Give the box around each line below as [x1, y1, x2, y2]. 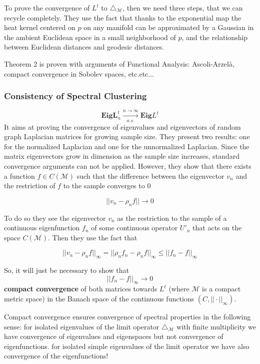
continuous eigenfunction [4, 222, 80, 233]
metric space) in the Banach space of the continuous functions [4, 293, 194, 304]
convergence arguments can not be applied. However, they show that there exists [4, 160, 251, 171]
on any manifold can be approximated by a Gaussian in [83, 22, 254, 33]
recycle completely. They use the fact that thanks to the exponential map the [4, 12, 241, 23]
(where [168, 283, 189, 294]
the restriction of [4, 180, 55, 191]
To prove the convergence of [4, 3, 90, 13]
